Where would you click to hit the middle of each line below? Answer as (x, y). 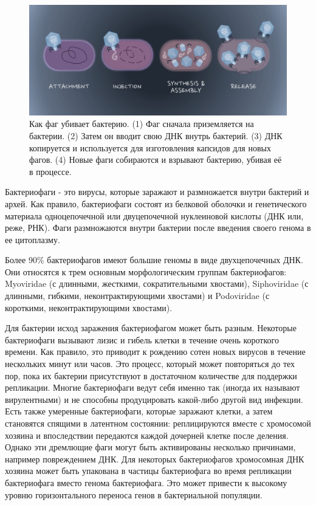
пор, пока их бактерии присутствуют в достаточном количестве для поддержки (151, 375)
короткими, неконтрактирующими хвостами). (89, 307)
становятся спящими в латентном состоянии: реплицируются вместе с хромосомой (158, 423)
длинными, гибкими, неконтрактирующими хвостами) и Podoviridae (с (137, 296)
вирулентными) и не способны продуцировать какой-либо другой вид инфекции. (154, 399)
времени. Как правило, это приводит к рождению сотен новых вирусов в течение (155, 352)
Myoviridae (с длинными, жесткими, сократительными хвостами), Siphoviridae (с (157, 283)
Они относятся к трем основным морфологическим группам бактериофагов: (146, 271)
